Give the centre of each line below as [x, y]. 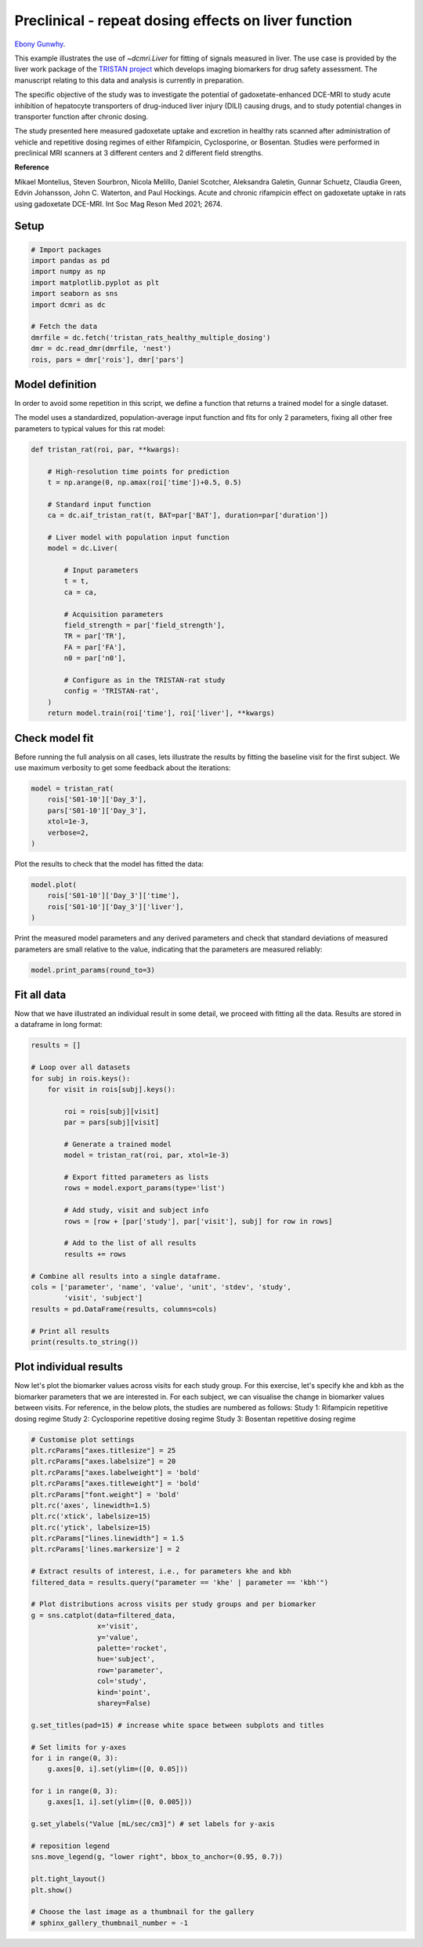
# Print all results [70, 1331]
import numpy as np [68, 272]
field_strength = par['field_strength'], [145, 625]
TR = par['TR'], [95, 636]
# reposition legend [70, 1846]
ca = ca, [81, 592]
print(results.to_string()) [85, 1342]
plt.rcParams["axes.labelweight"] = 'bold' [116, 1472]
